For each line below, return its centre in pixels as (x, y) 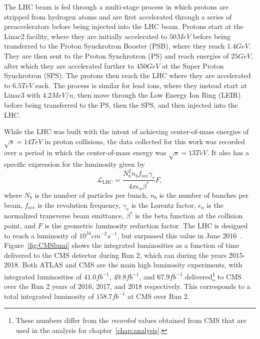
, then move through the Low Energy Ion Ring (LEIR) (157, 95)
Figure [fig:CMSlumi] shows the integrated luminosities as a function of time (122, 245)
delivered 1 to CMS (213, 275)
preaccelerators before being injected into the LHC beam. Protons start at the (124, 26)
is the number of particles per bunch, (91, 195)
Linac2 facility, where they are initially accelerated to (86, 36)
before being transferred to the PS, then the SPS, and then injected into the (121, 104)
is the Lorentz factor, (163, 205)
